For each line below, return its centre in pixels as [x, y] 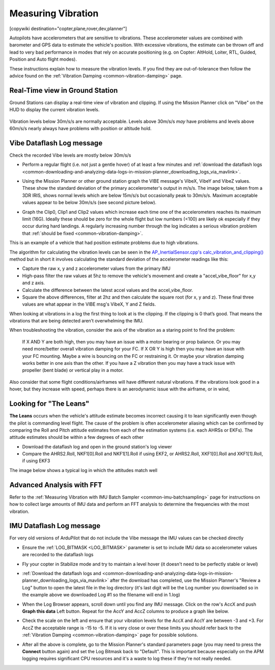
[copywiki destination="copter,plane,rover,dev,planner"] [68, 29]
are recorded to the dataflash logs [58, 555]
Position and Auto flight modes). [43, 59]
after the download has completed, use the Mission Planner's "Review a [185, 580]
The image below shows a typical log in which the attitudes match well [84, 470]
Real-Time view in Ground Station [64, 90]
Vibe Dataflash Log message [56, 143]
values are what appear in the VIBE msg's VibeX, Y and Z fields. [89, 304]
